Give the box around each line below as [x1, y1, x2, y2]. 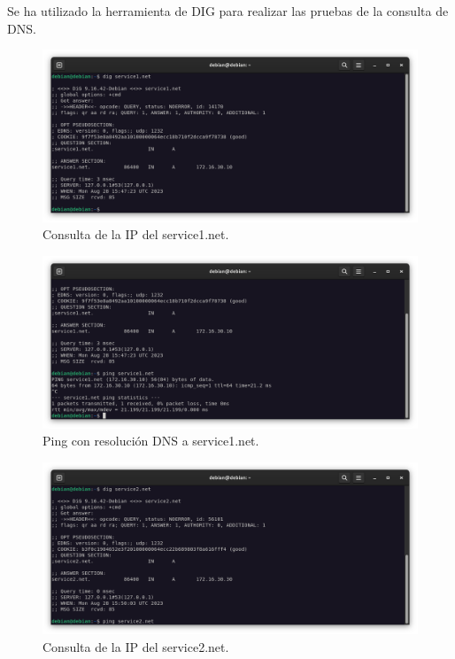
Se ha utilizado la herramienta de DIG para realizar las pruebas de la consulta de [7, 2, 449, 19]
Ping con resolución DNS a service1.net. [42, 431, 259, 450]
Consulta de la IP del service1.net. [42, 225, 229, 244]
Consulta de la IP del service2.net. [42, 637, 229, 655]
